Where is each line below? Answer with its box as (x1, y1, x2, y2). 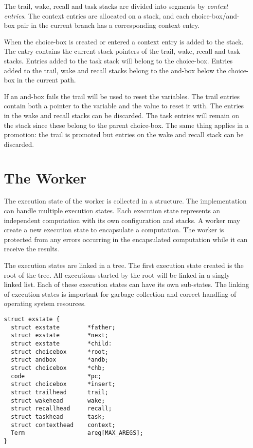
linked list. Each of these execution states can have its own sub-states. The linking (4, 279, 249, 289)
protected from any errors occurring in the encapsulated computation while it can (4, 234, 248, 244)
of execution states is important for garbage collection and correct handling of (4, 288, 236, 299)
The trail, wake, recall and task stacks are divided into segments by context (4, 1, 228, 11)
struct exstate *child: (11, 340, 112, 347)
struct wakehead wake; (11, 397, 105, 404)
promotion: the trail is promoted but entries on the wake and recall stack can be (4, 129, 244, 140)
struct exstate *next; (11, 332, 108, 339)
